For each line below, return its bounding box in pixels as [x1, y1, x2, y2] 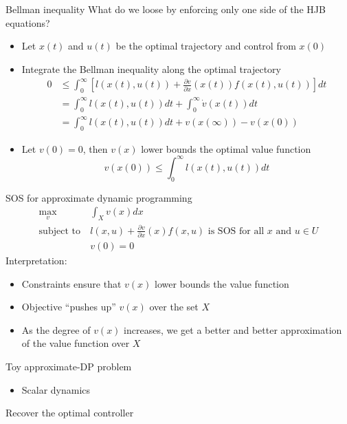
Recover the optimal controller [5, 405, 134, 420]
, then [82, 141, 108, 156]
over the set [149, 299, 199, 314]
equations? [5, 15, 50, 30]
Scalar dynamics [21, 382, 91, 396]
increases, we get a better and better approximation [124, 322, 342, 337]
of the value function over [21, 336, 130, 350]
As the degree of [21, 322, 91, 337]
